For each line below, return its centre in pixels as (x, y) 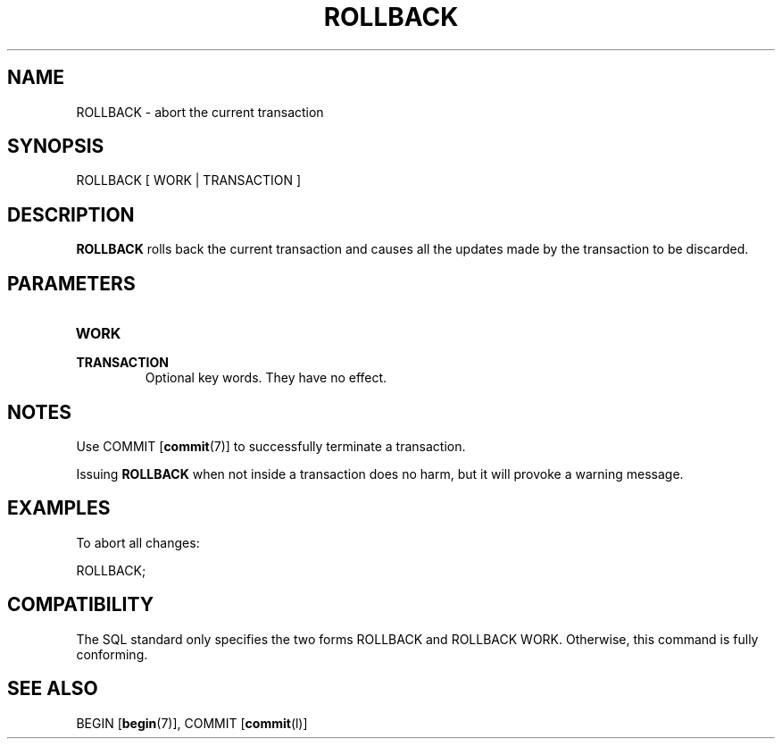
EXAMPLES (59, 508)
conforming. (112, 654)
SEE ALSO (53, 689)
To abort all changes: (138, 542)
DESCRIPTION (71, 214)
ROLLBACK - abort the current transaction (200, 112)
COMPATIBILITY (80, 605)
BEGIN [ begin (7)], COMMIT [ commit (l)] (192, 723)
